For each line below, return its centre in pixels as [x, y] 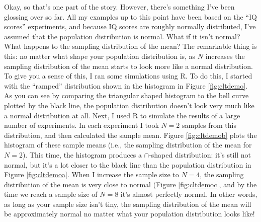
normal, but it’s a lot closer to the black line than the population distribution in [128, 164]
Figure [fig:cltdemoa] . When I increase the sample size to [92, 174]
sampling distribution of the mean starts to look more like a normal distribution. [128, 66]
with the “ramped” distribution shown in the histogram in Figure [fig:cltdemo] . [126, 85]
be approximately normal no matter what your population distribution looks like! [129, 214]
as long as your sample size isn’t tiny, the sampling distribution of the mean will [128, 204]
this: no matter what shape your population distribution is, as [100, 56]
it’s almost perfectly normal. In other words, [189, 194]
